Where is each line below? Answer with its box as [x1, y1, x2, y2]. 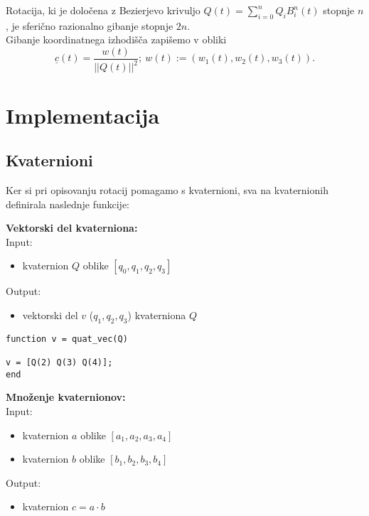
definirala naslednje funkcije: [6, 196, 129, 211]
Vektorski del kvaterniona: [6, 220, 138, 235]
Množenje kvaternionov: [6, 389, 126, 404]
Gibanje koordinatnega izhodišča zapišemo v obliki [6, 32, 227, 47]
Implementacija [6, 100, 160, 129]
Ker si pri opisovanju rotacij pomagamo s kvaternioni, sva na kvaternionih [6, 182, 328, 197]
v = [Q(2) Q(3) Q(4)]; [6, 358, 113, 368]
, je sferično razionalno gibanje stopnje [6, 18, 173, 33]
